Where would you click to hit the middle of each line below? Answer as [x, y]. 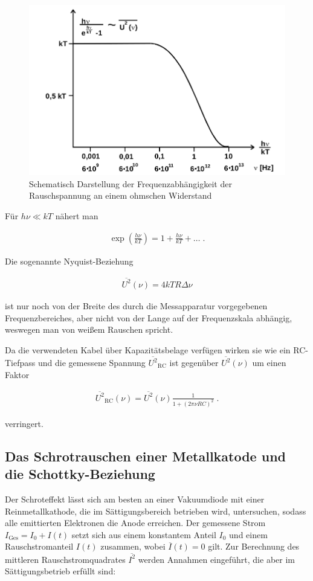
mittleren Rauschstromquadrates [65, 559]
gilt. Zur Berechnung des [254, 546]
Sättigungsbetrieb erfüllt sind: [60, 571]
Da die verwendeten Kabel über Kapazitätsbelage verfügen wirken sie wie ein [148, 349]
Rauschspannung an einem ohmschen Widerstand [121, 195]
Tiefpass [20, 362]
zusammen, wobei [133, 546]
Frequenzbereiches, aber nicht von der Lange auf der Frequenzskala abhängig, [149, 317]
